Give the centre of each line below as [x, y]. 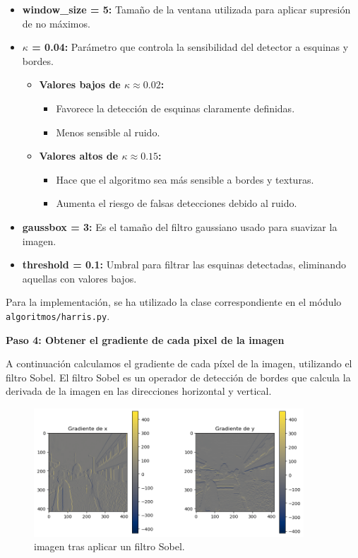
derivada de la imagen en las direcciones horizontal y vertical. [139, 391]
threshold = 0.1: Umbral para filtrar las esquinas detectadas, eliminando [184, 265]
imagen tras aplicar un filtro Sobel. [109, 546]
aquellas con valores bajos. [79, 278]
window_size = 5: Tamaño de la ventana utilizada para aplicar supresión [186, 9]
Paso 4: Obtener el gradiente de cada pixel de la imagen [145, 339]
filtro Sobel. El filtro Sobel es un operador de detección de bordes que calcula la [178, 377]
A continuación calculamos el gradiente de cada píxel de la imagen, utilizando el [179, 363]
